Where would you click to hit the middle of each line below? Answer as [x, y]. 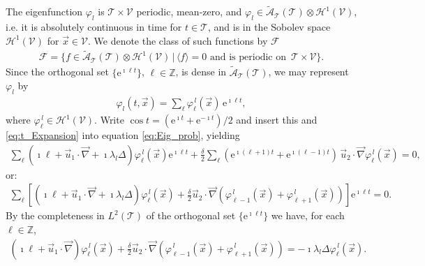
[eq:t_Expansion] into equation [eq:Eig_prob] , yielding [123, 135]
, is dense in [201, 72]
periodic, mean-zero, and [189, 12]
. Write [109, 120]
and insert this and [277, 120]
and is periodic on [248, 58]
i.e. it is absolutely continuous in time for [94, 27]
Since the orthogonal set [57, 72]
